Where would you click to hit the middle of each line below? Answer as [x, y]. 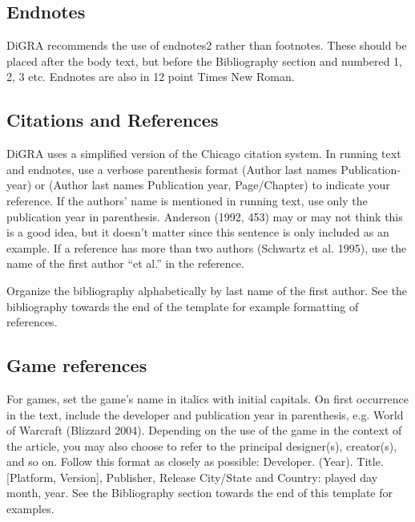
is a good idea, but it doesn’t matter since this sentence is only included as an [198, 232]
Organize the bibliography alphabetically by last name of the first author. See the [207, 290]
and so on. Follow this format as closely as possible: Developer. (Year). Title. [195, 461]
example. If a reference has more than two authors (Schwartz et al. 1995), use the [207, 247]
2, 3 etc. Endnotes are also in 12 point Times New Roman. [151, 77]
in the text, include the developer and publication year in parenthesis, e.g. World [205, 414]
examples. [30, 509]
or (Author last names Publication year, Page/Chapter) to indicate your [212, 185]
